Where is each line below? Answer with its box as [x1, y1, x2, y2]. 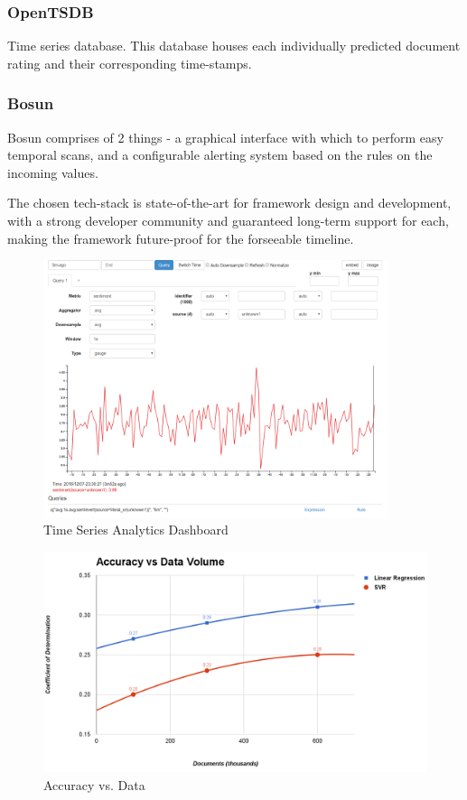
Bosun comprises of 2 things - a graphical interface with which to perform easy [7, 127, 444, 146]
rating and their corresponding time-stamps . [7, 53, 252, 72]
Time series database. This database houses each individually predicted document [7, 36, 461, 55]
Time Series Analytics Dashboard [43, 520, 229, 539]
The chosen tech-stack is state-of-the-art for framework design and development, [7, 193, 452, 212]
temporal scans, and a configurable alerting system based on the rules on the [7, 145, 433, 164]
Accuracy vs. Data [43, 775, 145, 794]
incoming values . [7, 163, 98, 181]
